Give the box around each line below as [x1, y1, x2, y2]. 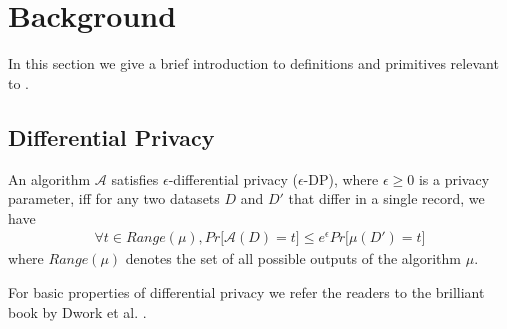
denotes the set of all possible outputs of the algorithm [125, 248, 461, 269]
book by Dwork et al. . [8, 301, 147, 322]
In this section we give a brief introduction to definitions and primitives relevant [8, 53, 499, 74]
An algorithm [8, 168, 91, 189]
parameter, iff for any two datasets [8, 188, 220, 209]
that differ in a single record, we [288, 188, 485, 209]
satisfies [111, 168, 159, 189]
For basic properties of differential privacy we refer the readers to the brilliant [8, 281, 485, 302]
